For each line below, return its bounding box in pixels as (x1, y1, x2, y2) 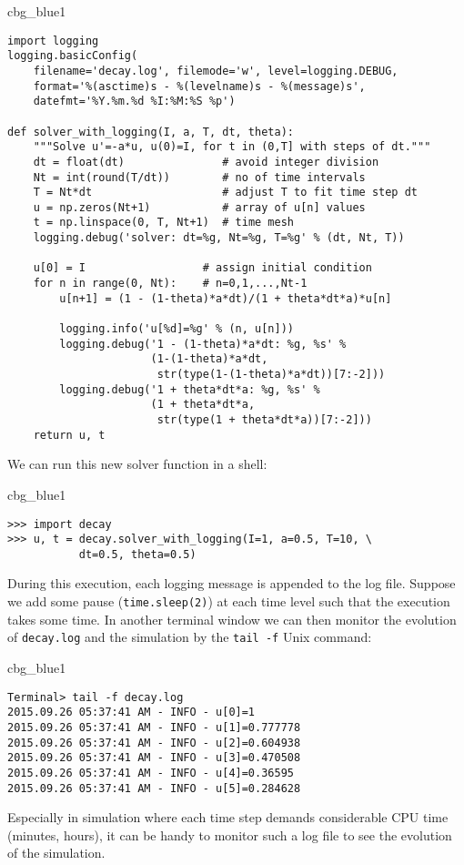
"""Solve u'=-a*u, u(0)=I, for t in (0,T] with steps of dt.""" (33, 140, 431, 154)
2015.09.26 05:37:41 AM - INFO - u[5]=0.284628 (7, 781, 301, 795)
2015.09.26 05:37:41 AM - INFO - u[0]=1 (7, 706, 256, 719)
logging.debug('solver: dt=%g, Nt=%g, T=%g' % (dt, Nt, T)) (33, 231, 405, 245)
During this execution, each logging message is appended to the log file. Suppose (7, 574, 456, 593)
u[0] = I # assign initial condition (33, 261, 372, 275)
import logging (7, 34, 99, 47)
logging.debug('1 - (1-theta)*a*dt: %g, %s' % (59, 337, 347, 351)
